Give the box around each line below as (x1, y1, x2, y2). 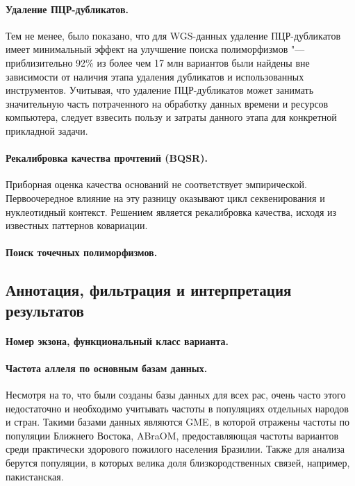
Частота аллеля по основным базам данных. (6, 360, 208, 375)
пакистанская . (6, 469, 64, 483)
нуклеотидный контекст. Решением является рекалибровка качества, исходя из (6, 204, 337, 219)
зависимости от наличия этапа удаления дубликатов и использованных (6, 69, 304, 83)
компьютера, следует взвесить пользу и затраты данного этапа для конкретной (6, 110, 337, 124)
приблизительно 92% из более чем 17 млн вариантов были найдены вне (6, 55, 310, 69)
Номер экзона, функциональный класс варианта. (6, 333, 229, 348)
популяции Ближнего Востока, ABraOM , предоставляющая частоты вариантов (6, 428, 338, 442)
